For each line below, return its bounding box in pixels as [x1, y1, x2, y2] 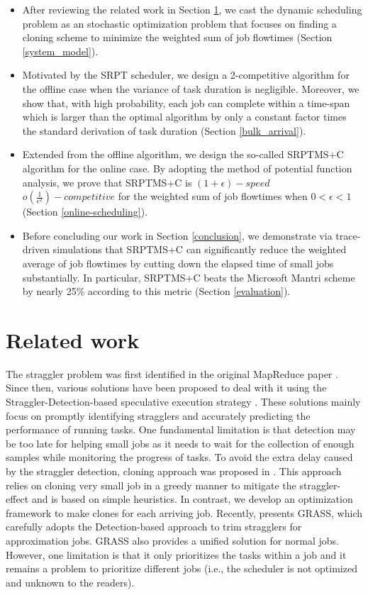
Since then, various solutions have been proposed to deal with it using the [6, 380, 327, 395]
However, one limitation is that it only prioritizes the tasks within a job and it [6, 547, 347, 562]
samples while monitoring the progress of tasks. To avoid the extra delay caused [6, 450, 353, 465]
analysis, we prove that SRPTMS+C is [22, 174, 192, 189]
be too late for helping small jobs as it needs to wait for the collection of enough [6, 435, 355, 450]
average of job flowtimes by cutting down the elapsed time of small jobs [22, 255, 334, 270]
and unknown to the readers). [6, 574, 135, 589]
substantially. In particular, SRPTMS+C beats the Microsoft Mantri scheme [22, 269, 355, 284]
